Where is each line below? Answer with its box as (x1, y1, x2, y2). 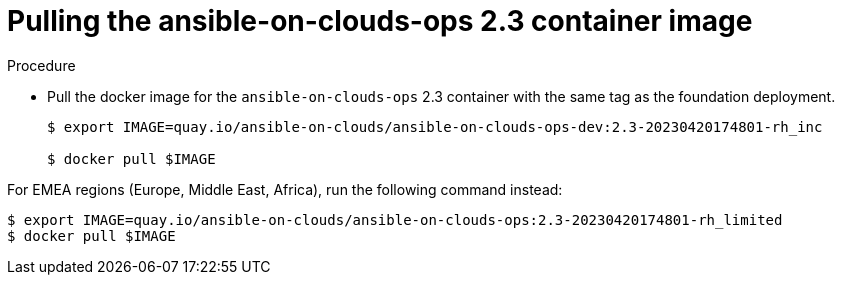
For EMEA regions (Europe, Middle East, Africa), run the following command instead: (7, 180, 563, 198)
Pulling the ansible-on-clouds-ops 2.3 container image (7, 4, 753, 38)
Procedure (7, 56, 76, 74)
